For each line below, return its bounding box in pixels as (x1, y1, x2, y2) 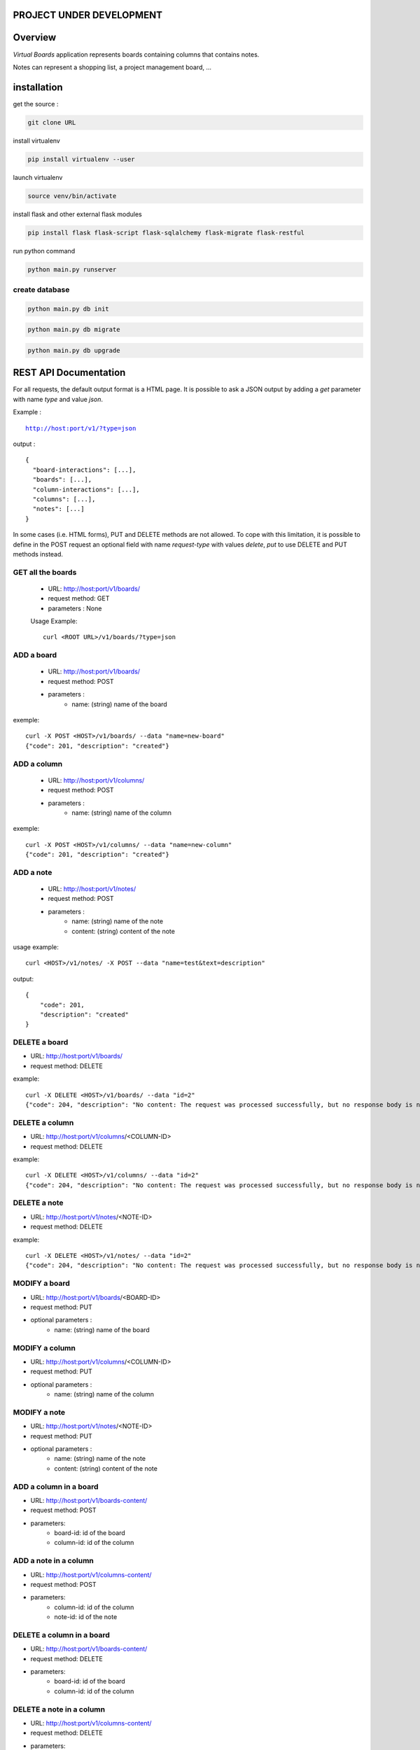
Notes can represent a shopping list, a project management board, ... (13, 63, 212, 71)
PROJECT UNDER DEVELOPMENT (13, 9, 162, 21)
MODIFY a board (13, 1278, 70, 1288)
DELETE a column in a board (13, 1630, 110, 1639)
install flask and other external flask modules (13, 210, 143, 218)
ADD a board (13, 650, 57, 660)
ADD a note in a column (13, 1556, 94, 1566)
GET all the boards (13, 567, 77, 577)
